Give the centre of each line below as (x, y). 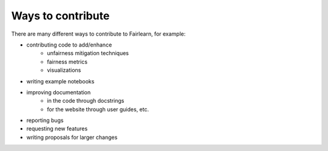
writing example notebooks (60, 81)
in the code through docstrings (86, 101)
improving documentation (59, 92)
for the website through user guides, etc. (98, 109)
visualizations (64, 70)
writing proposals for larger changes (72, 137)
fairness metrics (67, 62)
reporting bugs (45, 120)
